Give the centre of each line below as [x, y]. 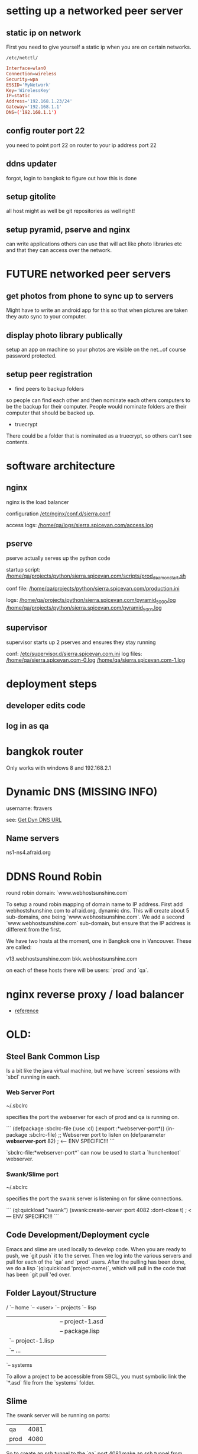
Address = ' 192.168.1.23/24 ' [39, 101]
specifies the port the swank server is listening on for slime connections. [95, 1198]
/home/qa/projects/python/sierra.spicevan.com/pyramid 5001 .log [84, 608]
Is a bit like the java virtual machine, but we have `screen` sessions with [93, 1071]
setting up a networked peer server [95, 11]
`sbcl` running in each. [33, 1077]
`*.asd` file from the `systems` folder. [51, 1382]
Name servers [33, 838]
